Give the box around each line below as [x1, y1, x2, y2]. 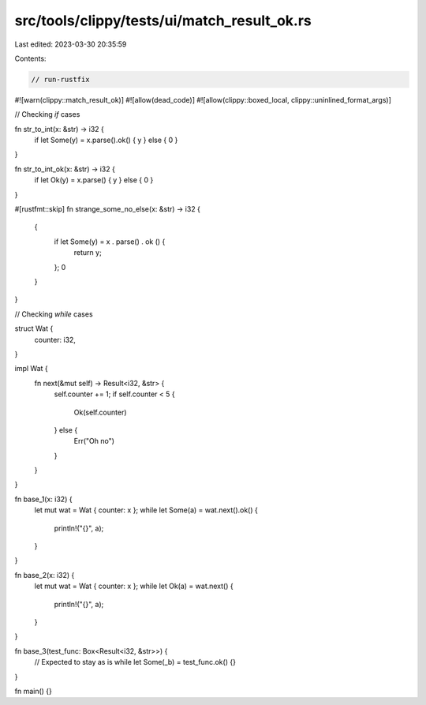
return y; [73, 248, 102, 257]
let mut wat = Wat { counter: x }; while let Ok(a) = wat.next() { [34, 581, 234, 591]
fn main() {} [14, 686, 53, 696]
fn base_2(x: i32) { [14, 570, 75, 579]
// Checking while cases [14, 309, 94, 319]
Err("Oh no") [73, 437, 114, 446]
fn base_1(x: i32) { [14, 494, 73, 504]
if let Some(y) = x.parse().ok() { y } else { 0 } [34, 135, 178, 145]
